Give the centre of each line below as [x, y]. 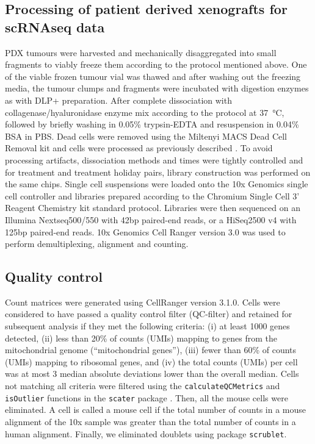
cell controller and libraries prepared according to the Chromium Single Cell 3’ [152, 195]
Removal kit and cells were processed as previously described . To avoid [139, 148]
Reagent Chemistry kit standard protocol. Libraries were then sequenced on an [153, 208]
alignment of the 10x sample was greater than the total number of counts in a [150, 421]
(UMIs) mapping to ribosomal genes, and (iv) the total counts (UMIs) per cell [151, 361]
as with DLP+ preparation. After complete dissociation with [118, 100]
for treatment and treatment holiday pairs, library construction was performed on [158, 172]
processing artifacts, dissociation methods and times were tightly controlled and [154, 159]
